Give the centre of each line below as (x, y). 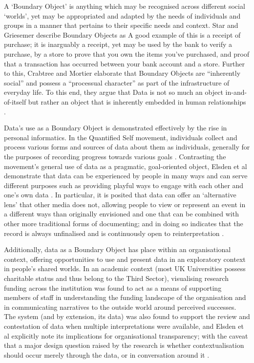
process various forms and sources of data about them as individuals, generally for (127, 147)
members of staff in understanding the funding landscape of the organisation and (125, 297)
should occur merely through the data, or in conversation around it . (107, 354)
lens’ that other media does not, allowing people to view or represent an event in (125, 204)
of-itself (15, 101)
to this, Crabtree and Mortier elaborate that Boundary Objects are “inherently (122, 73)
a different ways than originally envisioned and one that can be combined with (121, 214)
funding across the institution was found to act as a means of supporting (113, 288)
